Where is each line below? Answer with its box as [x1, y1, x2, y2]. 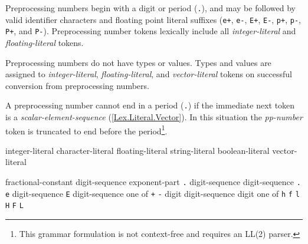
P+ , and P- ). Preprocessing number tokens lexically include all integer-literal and [5, 25, 296, 37]
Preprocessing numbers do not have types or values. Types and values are [5, 56, 271, 68]
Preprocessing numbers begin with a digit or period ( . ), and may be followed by [5, 2, 296, 14]
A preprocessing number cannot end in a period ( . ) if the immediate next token [5, 99, 295, 111]
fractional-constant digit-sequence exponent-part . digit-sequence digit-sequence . [5, 176, 301, 188]
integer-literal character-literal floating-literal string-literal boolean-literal [5, 144, 270, 156]
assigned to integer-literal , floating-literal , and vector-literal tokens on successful [5, 68, 292, 80]
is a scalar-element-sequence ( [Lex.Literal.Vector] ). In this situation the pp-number [5, 111, 303, 123]
